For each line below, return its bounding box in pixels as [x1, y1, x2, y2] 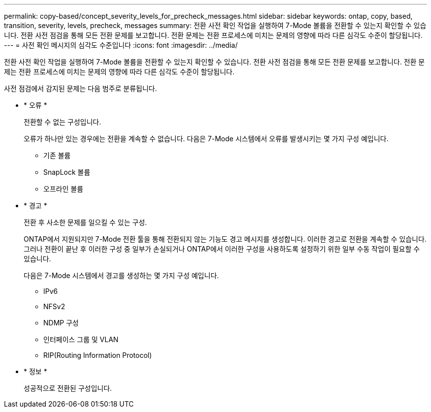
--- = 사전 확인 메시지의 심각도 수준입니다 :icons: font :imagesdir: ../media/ [4, 41, 238, 49]
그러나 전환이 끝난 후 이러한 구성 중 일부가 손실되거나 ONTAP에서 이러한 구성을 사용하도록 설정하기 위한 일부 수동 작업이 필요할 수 [24, 245, 420, 253]
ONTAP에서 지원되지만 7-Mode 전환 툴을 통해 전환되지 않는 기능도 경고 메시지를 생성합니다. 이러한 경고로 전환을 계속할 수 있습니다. [24, 235, 427, 243]
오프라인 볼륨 [43, 185, 84, 193]
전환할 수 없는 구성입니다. [24, 118, 101, 126]
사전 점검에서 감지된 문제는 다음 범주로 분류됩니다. [4, 84, 157, 93]
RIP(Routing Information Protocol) [43, 351, 152, 359]
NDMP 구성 [43, 318, 79, 327]
